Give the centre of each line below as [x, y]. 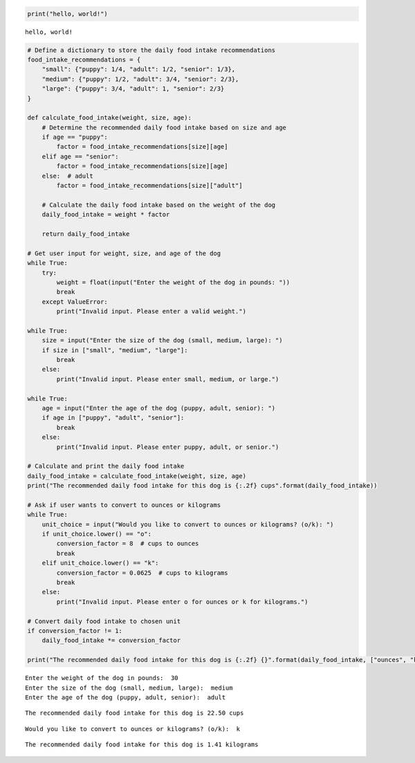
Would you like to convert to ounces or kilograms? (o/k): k [133, 729]
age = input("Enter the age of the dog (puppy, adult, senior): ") [159, 408]
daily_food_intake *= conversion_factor [111, 641]
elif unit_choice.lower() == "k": [100, 563]
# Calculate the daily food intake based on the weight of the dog [159, 205]
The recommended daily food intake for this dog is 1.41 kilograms [142, 745]
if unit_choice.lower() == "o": [97, 534]
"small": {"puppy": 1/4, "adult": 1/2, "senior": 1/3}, [139, 70]
